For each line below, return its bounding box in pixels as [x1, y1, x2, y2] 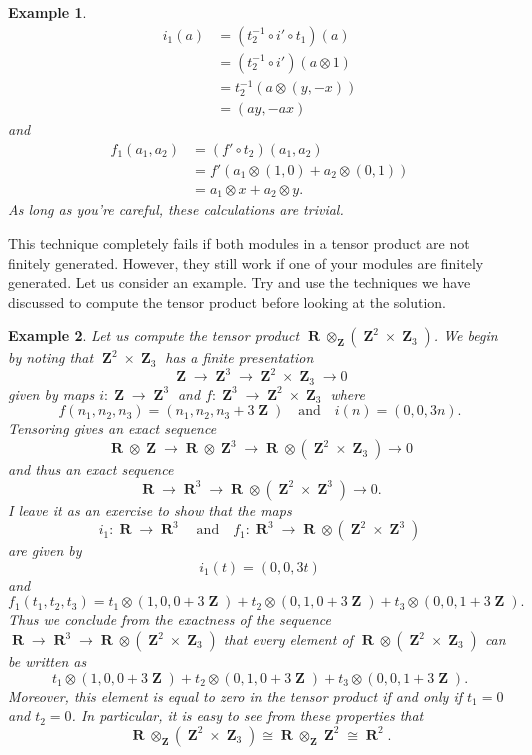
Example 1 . [8, 2, 87, 22]
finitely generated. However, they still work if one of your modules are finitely [8, 252, 484, 273]
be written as [8, 651, 87, 672]
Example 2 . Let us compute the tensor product [8, 325, 300, 346]
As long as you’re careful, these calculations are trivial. [8, 199, 344, 220]
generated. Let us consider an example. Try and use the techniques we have [8, 272, 471, 293]
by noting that [8, 347, 94, 368]
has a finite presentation [165, 347, 314, 368]
